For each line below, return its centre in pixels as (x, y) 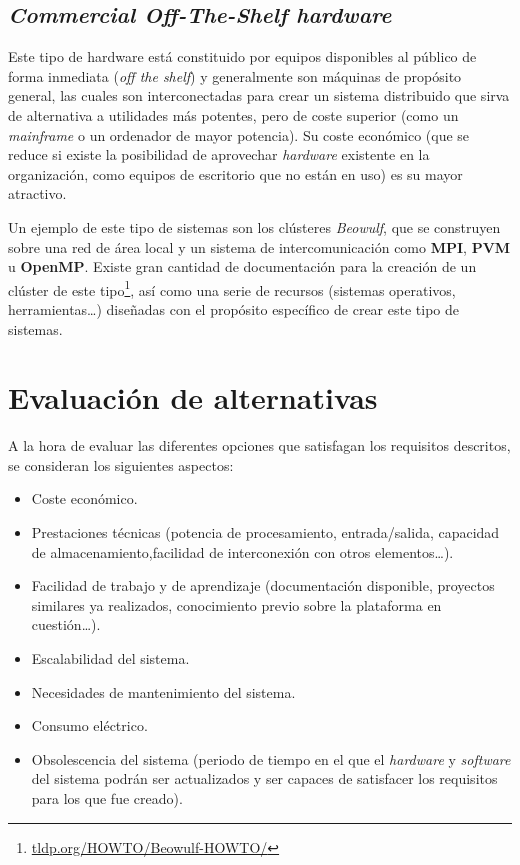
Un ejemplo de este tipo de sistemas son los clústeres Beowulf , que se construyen (254, 226)
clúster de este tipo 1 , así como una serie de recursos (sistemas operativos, (232, 288)
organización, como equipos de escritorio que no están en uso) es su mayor (235, 173)
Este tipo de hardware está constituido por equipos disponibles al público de (242, 56)
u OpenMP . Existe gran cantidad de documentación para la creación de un (242, 266)
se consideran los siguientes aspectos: (121, 464)
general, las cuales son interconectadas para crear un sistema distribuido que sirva (259, 95)
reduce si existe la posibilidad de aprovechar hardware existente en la (219, 154)
